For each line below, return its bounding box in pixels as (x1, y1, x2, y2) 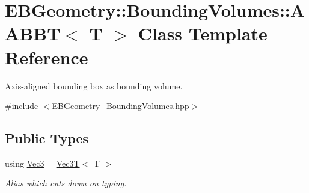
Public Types (5, 129, 89, 147)
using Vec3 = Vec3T (5, 156, 80, 169)
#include (5, 99, 38, 112)
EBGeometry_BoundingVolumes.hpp (52, 99, 189, 112)
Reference (5, 44, 88, 69)
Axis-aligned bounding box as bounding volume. (5, 79, 183, 92)
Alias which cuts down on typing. (5, 177, 127, 189)
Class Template (138, 21, 268, 46)
